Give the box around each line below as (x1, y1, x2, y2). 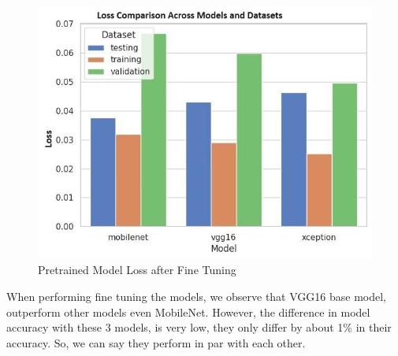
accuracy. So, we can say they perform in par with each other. (6, 334, 306, 350)
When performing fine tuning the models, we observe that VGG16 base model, (6, 288, 386, 305)
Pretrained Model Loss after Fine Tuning (38, 261, 236, 278)
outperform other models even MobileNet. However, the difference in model (6, 303, 370, 320)
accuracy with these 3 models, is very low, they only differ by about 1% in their (6, 319, 392, 336)
